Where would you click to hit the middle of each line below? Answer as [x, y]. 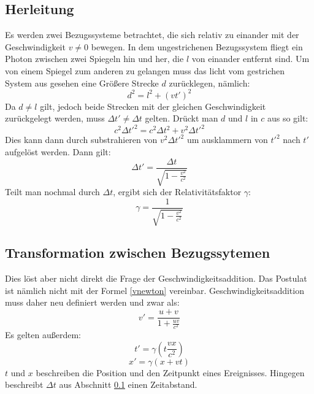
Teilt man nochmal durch [52, 191]
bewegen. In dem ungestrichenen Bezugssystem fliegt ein [197, 46]
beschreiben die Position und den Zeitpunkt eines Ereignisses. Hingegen [170, 372]
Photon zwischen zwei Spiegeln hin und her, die [94, 59]
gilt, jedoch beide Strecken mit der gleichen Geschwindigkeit [153, 106]
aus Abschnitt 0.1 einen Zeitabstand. [128, 384]
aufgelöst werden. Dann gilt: [58, 151]
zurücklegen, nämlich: [209, 83]
